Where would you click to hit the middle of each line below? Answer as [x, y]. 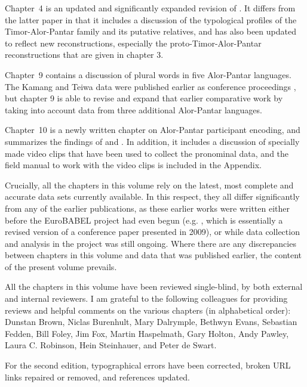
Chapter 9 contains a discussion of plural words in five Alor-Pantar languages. [148, 74]
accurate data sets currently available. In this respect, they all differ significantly [152, 196]
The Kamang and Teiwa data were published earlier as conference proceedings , [151, 86]
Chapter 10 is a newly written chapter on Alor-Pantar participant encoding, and [153, 130]
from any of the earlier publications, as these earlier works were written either [148, 208]
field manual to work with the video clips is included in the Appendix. [133, 165]
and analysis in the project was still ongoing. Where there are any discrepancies [151, 243]
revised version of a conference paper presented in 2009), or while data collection [152, 232]
